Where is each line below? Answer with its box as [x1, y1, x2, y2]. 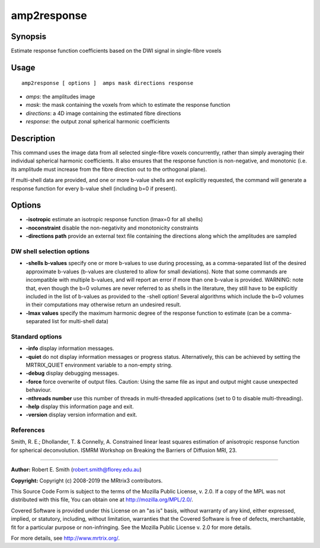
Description [11, 133, 56, 144]
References [11, 426, 45, 434]
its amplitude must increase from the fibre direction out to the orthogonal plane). [11, 165, 207, 173]
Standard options [11, 332, 62, 340]
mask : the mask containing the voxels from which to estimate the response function [25, 101, 231, 109]
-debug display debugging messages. [25, 369, 120, 377]
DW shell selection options [11, 247, 90, 255]
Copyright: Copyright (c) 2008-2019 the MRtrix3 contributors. [11, 477, 163, 484]
